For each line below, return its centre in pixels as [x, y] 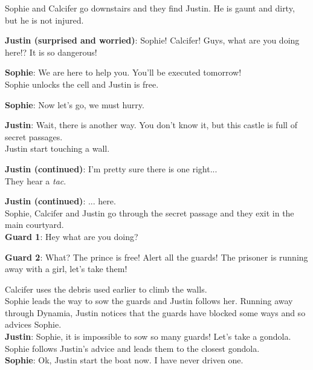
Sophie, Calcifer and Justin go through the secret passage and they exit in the [150, 213]
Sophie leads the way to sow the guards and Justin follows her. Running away [149, 301]
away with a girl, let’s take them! [66, 269]
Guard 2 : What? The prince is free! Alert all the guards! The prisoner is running [156, 257]
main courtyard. [34, 225]
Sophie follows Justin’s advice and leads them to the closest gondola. [132, 348]
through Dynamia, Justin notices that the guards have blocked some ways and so [155, 312]
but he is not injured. [44, 20]
